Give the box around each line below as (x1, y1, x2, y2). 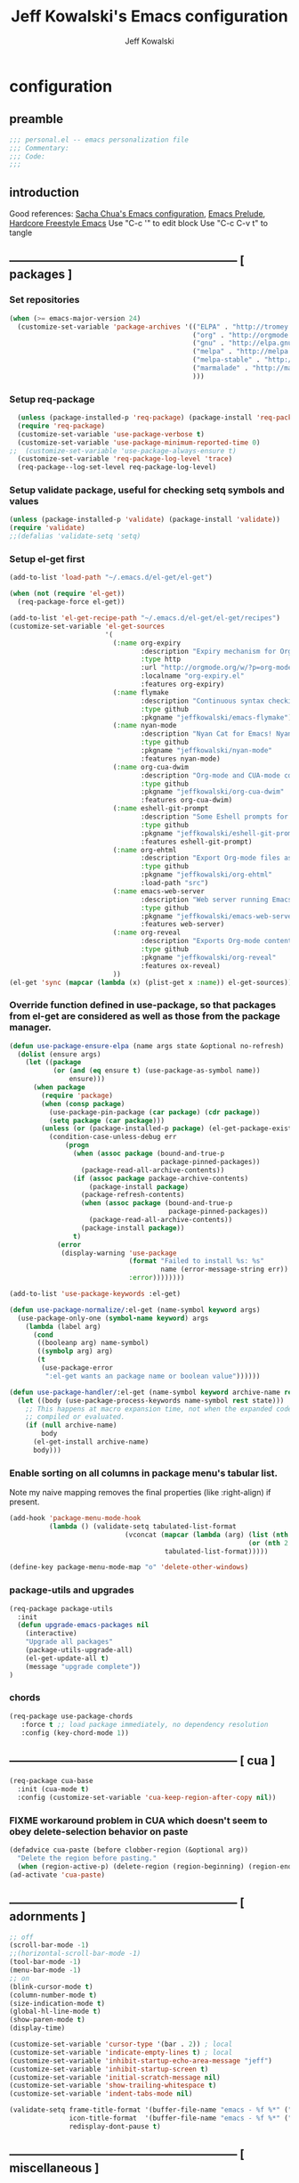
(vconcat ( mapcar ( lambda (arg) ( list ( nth (124, 1530, 289, 1539)
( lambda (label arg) (25, 1322, 101, 1331)
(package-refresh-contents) (80, 1191, 185, 1200)
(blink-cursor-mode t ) (9, 1982, 93, 1992)
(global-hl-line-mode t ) (9, 2007, 101, 2016)
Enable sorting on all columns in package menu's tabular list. (9, 1467, 279, 1479)
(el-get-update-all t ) (25, 1654, 109, 1663)
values (9, 495, 39, 508)
